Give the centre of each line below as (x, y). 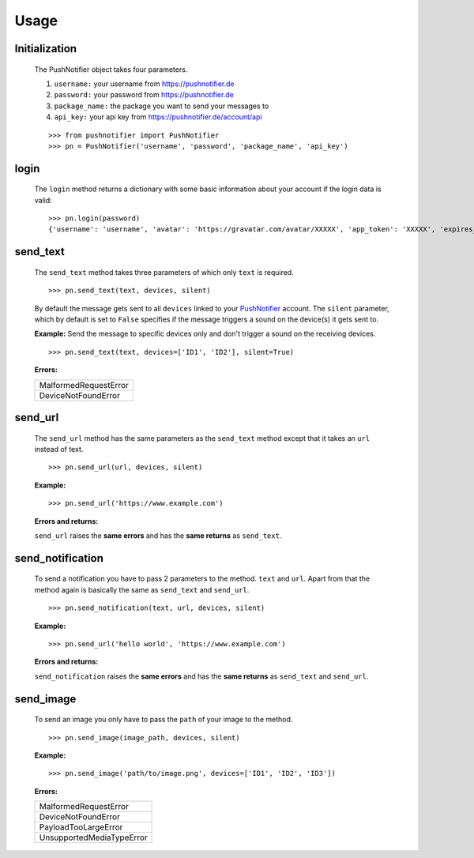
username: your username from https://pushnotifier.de (144, 84)
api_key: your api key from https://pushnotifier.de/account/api (158, 117)
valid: (43, 200)
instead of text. (59, 450)
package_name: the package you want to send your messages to (162, 106)
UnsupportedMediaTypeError (93, 837)
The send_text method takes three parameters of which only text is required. (164, 272)
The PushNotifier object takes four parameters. (111, 69)
